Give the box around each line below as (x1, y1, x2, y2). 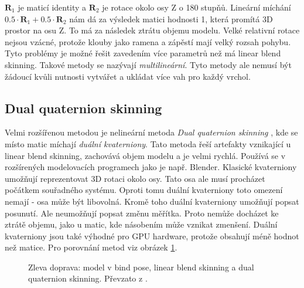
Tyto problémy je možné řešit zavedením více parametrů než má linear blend (5, 47, 281, 59)
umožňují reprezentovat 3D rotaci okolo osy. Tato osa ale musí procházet (5, 172, 265, 184)
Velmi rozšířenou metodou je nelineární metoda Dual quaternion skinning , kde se (5, 126, 298, 138)
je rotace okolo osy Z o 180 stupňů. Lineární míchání (102, 1, 291, 13)
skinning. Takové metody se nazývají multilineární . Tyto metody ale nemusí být (5, 58, 292, 70)
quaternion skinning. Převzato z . (28, 272, 148, 284)
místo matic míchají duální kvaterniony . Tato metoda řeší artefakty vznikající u (5, 137, 291, 150)
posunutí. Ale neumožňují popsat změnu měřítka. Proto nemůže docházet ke (5, 206, 279, 219)
